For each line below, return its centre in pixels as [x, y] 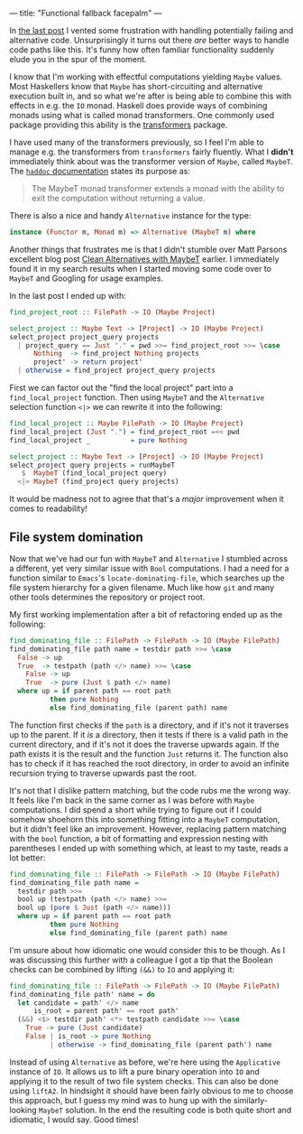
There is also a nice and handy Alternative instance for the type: [130, 215]
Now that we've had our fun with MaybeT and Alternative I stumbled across [149, 558]
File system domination [77, 537]
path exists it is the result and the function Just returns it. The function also [149, 754]
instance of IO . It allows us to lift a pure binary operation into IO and [134, 1071]
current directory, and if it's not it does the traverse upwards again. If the [144, 744]
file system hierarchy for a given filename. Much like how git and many [142, 587]
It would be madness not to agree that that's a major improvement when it [147, 499]
